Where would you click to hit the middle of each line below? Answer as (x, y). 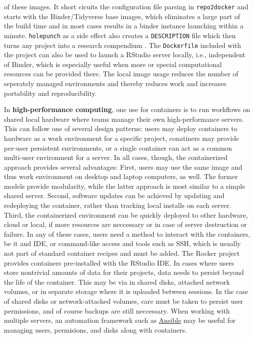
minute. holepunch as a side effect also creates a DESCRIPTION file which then (120, 35)
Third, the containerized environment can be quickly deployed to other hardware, (126, 214)
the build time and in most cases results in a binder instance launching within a (124, 26)
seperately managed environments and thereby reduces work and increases (115, 83)
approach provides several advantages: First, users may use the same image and (123, 167)
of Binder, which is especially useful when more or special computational (113, 64)
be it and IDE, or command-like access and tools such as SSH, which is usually (122, 243)
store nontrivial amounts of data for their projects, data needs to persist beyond (124, 272)
